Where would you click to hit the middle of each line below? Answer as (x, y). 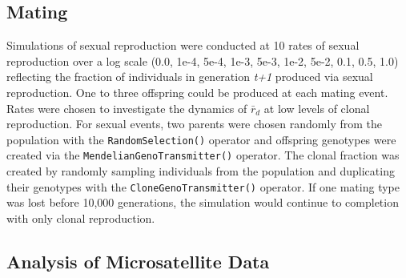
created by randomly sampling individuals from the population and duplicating (201, 171)
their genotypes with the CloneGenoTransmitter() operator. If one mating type (203, 186)
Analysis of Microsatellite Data (138, 261)
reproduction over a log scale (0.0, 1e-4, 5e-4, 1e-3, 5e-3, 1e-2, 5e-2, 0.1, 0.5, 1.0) (203, 60)
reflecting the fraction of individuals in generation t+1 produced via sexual (190, 77)
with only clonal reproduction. (81, 218)
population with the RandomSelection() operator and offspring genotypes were (201, 139)
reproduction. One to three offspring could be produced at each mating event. (197, 92)
